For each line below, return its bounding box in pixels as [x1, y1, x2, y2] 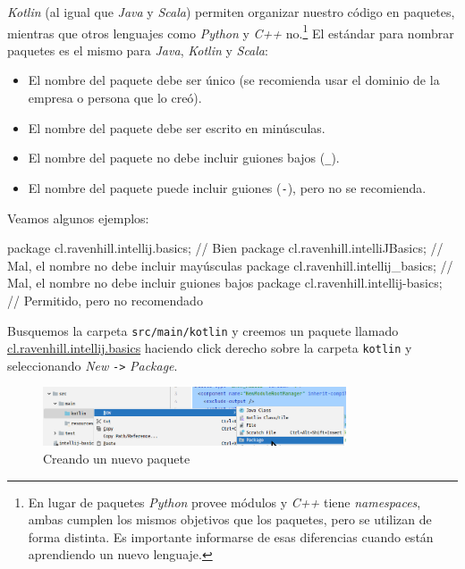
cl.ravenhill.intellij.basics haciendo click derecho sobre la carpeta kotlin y [7, 339, 412, 357]
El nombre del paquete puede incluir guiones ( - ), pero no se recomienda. [28, 178, 427, 197]
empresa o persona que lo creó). [28, 88, 202, 107]
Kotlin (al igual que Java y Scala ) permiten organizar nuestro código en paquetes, [7, 3, 455, 21]
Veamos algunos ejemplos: [7, 208, 149, 227]
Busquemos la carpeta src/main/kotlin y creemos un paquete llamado [7, 321, 399, 339]
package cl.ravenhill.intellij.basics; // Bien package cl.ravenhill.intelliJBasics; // [7, 238, 444, 257]
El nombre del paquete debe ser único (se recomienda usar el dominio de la [28, 71, 440, 89]
